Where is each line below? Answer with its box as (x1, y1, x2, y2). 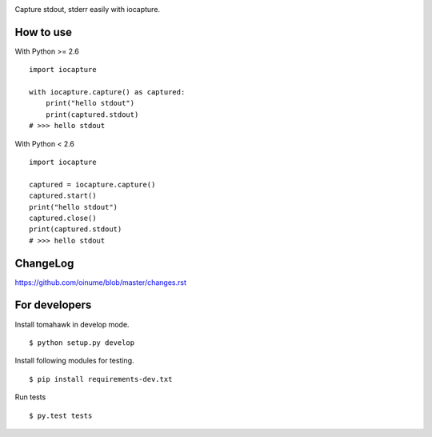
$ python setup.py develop (29, 338, 135, 347)
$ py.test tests (29, 411, 93, 420)
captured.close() (29, 213, 97, 223)
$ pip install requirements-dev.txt (29, 375, 173, 383)
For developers (14, 299, 92, 312)
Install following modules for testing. (14, 356, 134, 366)
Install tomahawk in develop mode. (14, 319, 130, 329)
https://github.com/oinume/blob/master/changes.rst (14, 277, 187, 287)
